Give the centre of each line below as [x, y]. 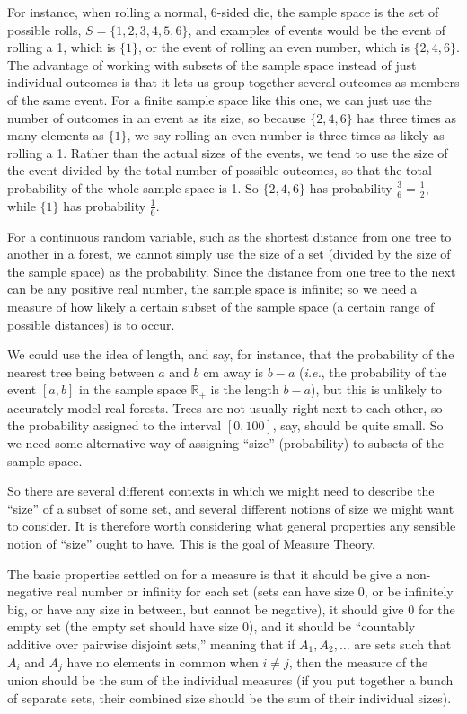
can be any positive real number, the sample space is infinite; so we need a [212, 289]
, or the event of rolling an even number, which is [273, 47]
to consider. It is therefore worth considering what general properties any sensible [232, 526]
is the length [245, 389]
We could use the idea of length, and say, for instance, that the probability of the [231, 354]
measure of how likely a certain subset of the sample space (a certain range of [221, 306]
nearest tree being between [81, 371]
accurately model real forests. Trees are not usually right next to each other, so [225, 407]
